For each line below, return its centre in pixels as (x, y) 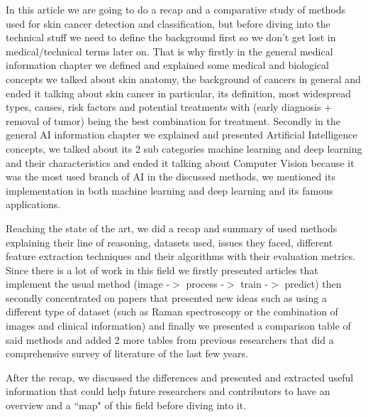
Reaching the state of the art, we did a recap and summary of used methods (172, 228)
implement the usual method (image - (88, 284)
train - (255, 284)
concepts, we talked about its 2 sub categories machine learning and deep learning (184, 148)
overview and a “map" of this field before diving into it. (126, 405)
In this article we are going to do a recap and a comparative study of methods (176, 9)
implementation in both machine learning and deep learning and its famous (169, 190)
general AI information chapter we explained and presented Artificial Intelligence (182, 135)
